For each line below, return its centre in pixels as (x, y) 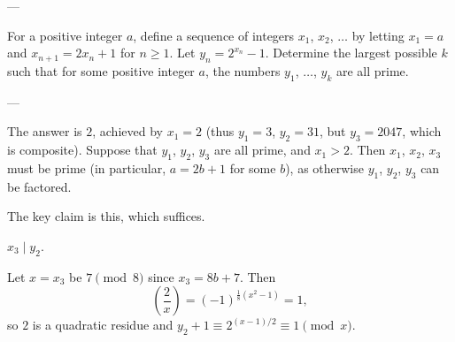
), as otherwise (324, 167)
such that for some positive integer (101, 70)
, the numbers (243, 70)
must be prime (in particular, (87, 167)
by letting (378, 35)
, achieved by (127, 131)
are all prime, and (262, 150)
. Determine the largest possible (351, 53)
